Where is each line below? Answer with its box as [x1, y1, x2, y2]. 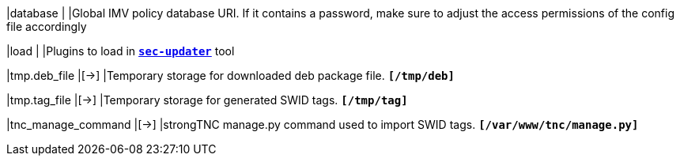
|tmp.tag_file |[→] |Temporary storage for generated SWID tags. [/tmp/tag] [6, 93, 408, 107]
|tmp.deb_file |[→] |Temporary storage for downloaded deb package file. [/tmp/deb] [6, 69, 455, 82]
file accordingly [6, 20, 87, 33]
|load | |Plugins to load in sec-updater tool [6, 44, 235, 58]
